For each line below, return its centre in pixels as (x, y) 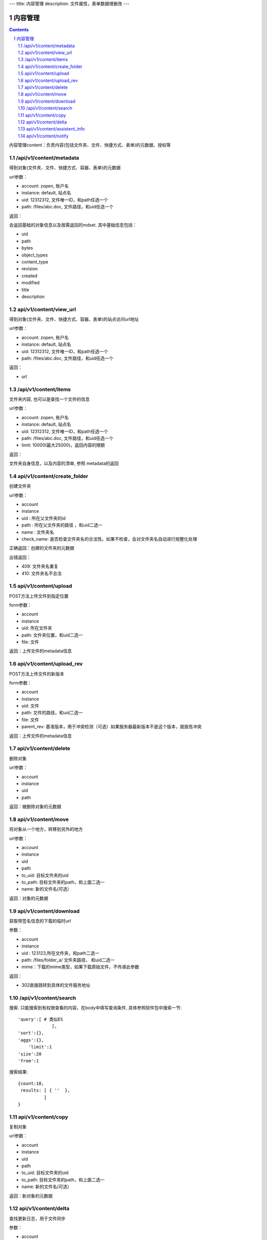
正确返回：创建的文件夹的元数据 (42, 548)
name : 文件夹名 (38, 532)
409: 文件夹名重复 (40, 566)
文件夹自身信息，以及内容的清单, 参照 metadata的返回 (64, 463)
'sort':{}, (31, 1033)
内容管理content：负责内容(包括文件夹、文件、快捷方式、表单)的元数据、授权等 (90, 145)
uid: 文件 (30, 706)
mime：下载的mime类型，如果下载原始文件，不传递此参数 (80, 967)
